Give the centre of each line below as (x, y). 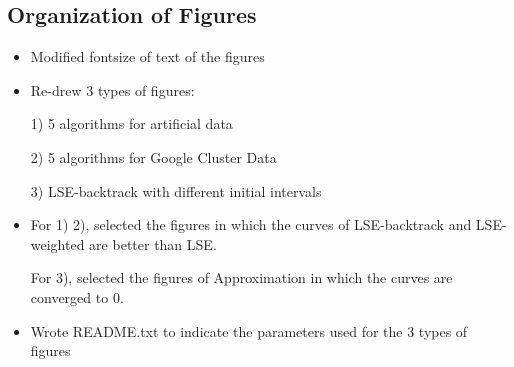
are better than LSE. (153, 243)
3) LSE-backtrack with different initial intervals (176, 190)
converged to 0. (77, 296)
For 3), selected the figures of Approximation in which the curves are (241, 277)
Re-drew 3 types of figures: (112, 89)
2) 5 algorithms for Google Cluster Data (153, 156)
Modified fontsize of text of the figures (147, 56)
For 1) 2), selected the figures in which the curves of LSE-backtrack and (251, 224)
